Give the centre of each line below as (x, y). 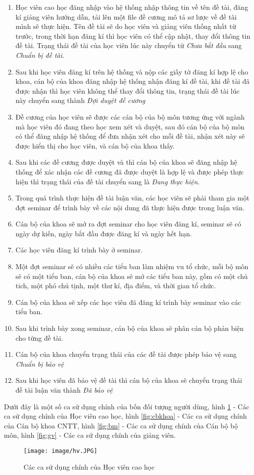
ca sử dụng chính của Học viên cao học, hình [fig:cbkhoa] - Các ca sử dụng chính (126, 416)
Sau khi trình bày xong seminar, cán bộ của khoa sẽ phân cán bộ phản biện (129, 328)
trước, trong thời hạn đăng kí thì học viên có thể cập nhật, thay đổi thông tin (133, 36)
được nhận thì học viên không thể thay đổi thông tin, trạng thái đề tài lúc (127, 90)
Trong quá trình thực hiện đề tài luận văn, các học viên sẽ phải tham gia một (132, 198)
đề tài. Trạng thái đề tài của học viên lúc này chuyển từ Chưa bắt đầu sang (129, 45)
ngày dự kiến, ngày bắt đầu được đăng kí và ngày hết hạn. (104, 233)
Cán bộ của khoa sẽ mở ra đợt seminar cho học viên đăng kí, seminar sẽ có (128, 224)
